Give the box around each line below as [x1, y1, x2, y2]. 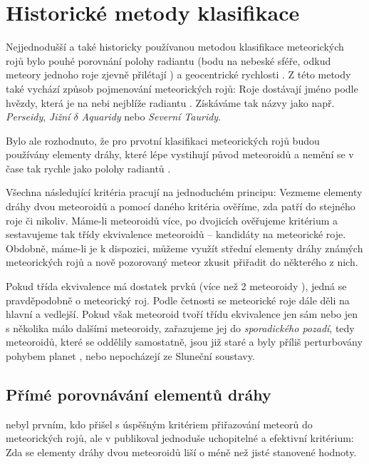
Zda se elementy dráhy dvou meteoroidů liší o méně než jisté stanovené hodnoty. [6, 444, 357, 459]
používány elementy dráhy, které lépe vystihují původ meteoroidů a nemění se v [6, 147, 354, 162]
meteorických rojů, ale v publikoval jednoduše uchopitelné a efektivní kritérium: [6, 431, 354, 445]
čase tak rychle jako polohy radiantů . [6, 160, 171, 175]
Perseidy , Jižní [6, 109, 71, 124]
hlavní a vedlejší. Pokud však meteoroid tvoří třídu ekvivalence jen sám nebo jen [6, 306, 358, 321]
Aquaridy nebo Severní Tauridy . [81, 109, 222, 124]
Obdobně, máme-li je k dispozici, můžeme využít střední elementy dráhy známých [6, 240, 363, 255]
